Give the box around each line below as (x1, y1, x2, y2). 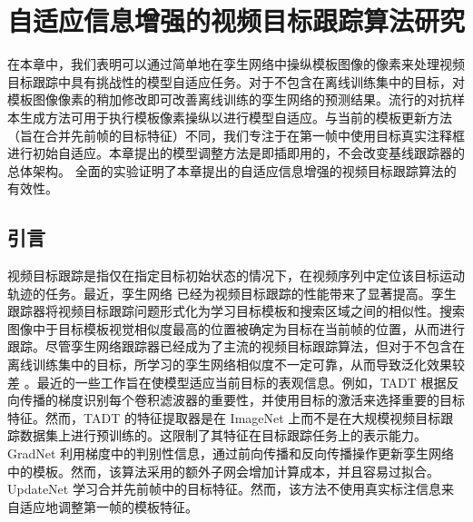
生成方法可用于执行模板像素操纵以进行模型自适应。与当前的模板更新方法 (19, 107, 452, 126)
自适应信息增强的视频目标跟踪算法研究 (7, 2, 466, 39)
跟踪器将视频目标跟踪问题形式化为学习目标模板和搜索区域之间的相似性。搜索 (7, 301, 465, 320)
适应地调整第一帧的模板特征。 (19, 497, 198, 516)
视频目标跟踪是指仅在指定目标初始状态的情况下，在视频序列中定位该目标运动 (7, 266, 465, 285)
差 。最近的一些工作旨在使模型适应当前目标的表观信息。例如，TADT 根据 (7, 372, 447, 391)
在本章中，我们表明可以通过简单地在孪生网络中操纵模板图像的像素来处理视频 (7, 54, 465, 74)
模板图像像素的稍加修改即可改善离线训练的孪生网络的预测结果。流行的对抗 (7, 90, 452, 109)
